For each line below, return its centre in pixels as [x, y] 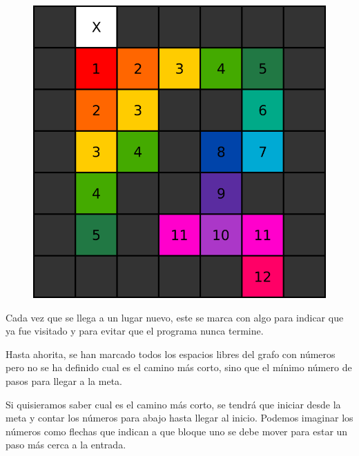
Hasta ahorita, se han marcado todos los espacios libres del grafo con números [171, 354]
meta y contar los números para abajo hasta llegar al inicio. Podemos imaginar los [179, 418]
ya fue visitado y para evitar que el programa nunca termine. [135, 331]
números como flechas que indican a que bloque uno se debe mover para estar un [177, 431]
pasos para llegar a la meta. [64, 380]
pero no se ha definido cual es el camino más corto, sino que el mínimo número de [179, 367]
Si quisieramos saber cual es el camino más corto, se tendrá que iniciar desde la [173, 404]
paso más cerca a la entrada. [66, 445]
